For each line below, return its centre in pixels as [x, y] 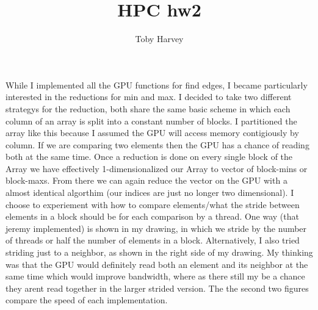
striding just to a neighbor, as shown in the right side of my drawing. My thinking [159, 252]
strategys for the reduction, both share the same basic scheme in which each [148, 108]
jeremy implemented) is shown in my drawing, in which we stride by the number [156, 228]
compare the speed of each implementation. [87, 300]
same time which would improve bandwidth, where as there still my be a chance [155, 276]
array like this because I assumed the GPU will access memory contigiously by [152, 133]
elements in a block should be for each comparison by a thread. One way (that [152, 216]
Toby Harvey [159, 39]
